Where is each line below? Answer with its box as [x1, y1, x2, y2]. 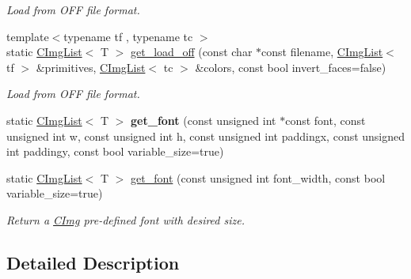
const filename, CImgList [261, 43, 383, 60]
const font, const [285, 111, 366, 128]
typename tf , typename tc [63, 28, 193, 44]
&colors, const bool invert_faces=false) [195, 58, 386, 75]
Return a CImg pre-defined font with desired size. [6, 211, 245, 228]
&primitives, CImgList [36, 58, 146, 75]
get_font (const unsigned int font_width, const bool [131, 169, 386, 186]
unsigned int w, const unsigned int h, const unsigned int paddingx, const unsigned [6, 127, 405, 144]
